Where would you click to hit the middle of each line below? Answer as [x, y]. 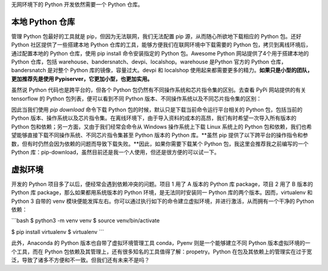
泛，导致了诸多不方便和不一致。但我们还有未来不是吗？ [80, 260]
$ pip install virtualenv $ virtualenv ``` [58, 232]
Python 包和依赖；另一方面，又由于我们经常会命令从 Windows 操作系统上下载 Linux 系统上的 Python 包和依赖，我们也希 [162, 126]
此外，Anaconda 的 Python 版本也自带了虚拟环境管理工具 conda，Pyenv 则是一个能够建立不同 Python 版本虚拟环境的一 [161, 243]
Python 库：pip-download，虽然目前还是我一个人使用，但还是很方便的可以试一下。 [115, 152]
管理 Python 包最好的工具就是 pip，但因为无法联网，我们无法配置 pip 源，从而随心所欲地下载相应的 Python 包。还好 [156, 36]
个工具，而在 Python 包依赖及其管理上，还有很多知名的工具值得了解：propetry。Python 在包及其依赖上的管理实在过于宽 [162, 252]
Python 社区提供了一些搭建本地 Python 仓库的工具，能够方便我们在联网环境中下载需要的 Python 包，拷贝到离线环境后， [161, 45]
